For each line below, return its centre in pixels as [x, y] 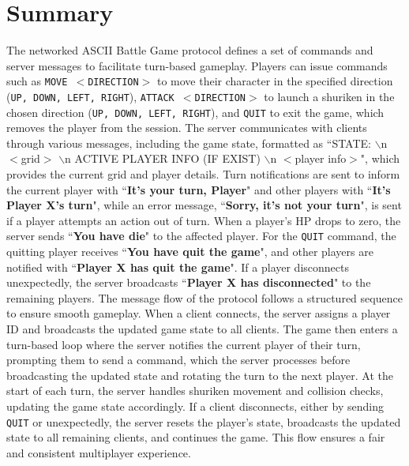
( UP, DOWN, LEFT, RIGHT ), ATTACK [90, 96]
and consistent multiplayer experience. [99, 452]
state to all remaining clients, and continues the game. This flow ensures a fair [196, 437]
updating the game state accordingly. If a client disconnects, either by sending [195, 406]
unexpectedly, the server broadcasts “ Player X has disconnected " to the [189, 282]
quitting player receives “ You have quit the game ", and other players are [190, 252]
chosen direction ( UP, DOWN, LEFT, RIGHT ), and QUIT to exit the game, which [195, 112]
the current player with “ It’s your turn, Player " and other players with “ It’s [199, 189]
